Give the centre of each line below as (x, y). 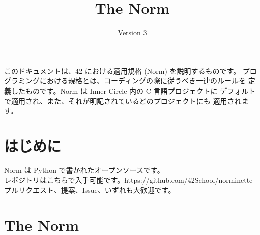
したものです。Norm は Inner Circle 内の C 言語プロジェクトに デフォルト (133, 90)
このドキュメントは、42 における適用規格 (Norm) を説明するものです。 (122, 70)
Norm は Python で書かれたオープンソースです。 (84, 170)
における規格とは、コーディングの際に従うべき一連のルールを (143, 81)
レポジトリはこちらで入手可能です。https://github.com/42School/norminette (128, 180)
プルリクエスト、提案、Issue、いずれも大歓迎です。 (90, 190)
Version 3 (132, 32)
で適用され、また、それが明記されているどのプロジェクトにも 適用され (123, 100)
